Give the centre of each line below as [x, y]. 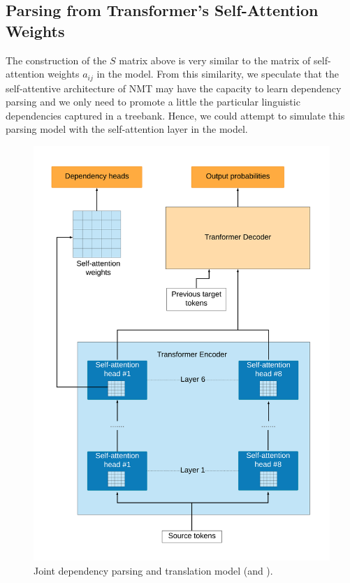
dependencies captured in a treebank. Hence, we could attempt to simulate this [175, 115]
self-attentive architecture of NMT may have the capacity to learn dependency [174, 88]
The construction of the [56, 60]
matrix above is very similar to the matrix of [215, 60]
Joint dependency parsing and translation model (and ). [153, 570]
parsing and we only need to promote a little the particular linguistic [153, 102]
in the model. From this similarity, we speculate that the [218, 74]
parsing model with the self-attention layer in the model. [127, 129]
